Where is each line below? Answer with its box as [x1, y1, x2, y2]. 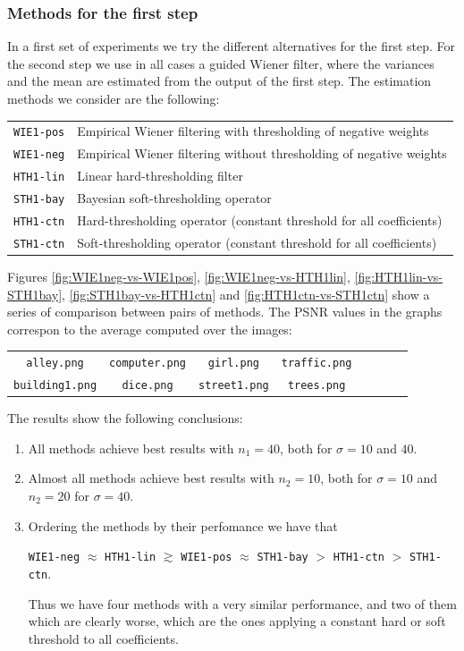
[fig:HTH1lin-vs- [354, 267, 443, 286]
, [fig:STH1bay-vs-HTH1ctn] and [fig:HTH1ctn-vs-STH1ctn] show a [62, 284, 430, 303]
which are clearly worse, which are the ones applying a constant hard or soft [28, 612, 446, 630]
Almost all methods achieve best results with [28, 469, 274, 487]
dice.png [122, 379, 173, 393]
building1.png [13, 379, 97, 393]
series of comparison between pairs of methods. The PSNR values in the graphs [7, 302, 443, 321]
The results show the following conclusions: [7, 409, 243, 427]
